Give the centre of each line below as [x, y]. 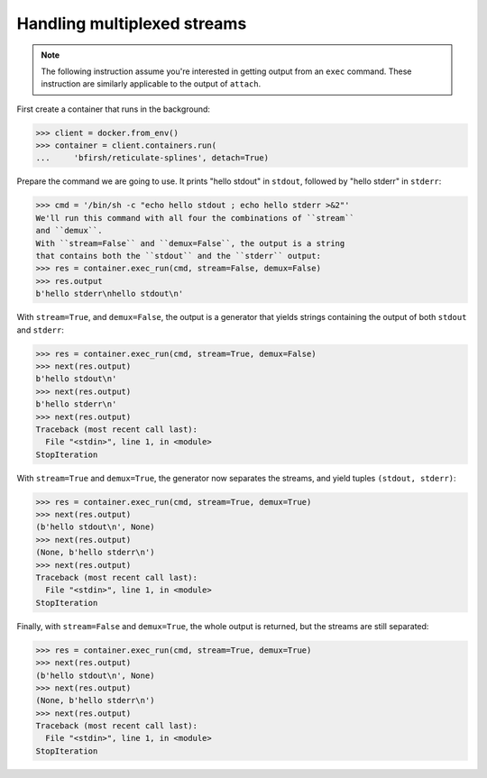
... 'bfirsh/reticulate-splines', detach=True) [152, 158]
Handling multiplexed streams [132, 23]
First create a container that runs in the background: [114, 109]
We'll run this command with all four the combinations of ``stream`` [195, 218]
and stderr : [41, 330]
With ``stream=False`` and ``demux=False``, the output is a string [190, 243]
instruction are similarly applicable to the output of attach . [151, 84]
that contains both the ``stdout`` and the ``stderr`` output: [179, 256]
